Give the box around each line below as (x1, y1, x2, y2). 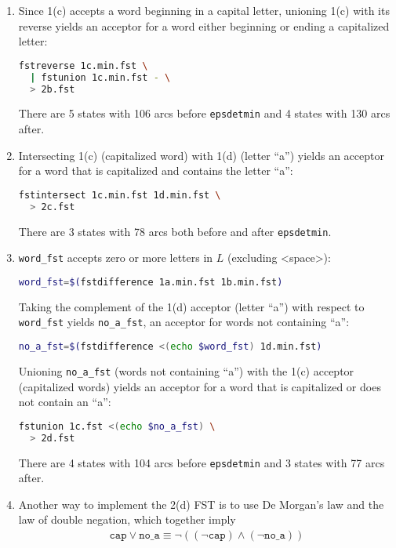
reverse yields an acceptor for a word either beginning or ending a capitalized (18, 17, 390, 34)
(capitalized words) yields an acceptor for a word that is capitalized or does (18, 378, 381, 394)
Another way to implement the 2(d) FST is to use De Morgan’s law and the (18, 495, 384, 512)
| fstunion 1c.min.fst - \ (30, 71, 171, 83)
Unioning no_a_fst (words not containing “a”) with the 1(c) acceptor (18, 362, 354, 379)
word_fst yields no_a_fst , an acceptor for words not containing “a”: (18, 314, 350, 330)
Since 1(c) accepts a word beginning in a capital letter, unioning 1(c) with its (18, 2, 390, 18)
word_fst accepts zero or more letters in (18, 249, 213, 266)
